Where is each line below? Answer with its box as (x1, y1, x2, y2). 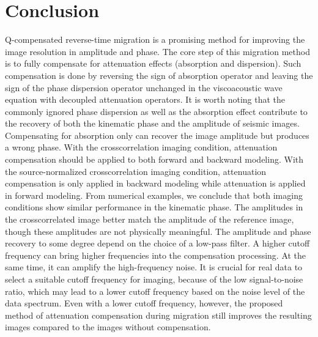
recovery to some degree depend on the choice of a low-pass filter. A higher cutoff (5, 237, 310, 250)
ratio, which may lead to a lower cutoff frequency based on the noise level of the (5, 284, 305, 297)
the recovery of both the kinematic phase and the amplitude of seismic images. (5, 117, 300, 130)
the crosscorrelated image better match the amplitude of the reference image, (5, 213, 294, 226)
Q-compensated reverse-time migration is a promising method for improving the (5, 33, 305, 46)
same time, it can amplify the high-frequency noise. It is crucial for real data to (5, 261, 303, 273)
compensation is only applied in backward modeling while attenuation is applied (5, 177, 306, 190)
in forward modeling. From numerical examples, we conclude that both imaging (5, 188, 303, 201)
